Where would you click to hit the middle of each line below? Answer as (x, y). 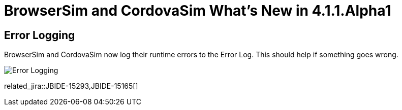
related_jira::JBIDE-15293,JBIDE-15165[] (71, 86)
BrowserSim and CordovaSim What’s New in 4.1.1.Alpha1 (198, 11)
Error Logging (40, 35)
